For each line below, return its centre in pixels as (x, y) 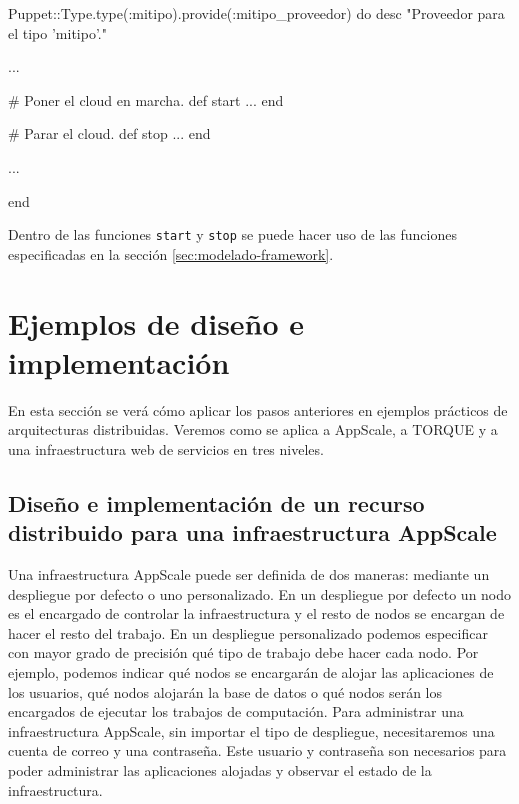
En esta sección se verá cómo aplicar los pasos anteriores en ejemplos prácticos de (258, 409)
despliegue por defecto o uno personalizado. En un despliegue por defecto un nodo (260, 593)
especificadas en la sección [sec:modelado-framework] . (171, 253)
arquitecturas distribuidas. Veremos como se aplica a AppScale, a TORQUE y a (253, 429)
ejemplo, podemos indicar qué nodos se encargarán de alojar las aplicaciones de (251, 672)
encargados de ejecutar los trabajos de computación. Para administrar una (236, 711)
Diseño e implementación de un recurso (216, 502)
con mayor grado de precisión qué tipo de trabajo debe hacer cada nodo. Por (243, 652)
